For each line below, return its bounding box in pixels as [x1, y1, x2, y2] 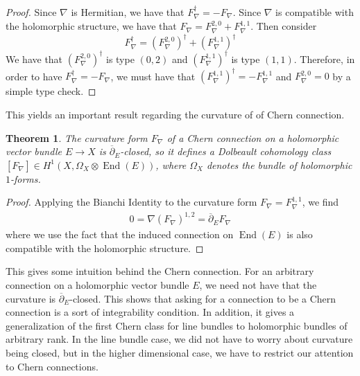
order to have [6, 69, 62, 83]
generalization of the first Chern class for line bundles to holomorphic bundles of [6, 318, 348, 332]
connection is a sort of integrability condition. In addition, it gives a [6, 305, 295, 319]
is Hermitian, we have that [71, 5, 185, 19]
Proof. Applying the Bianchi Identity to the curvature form [6, 195, 257, 209]
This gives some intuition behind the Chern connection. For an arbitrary [6, 264, 314, 278]
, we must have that [110, 69, 196, 83]
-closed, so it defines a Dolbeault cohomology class [120, 144, 332, 159]
